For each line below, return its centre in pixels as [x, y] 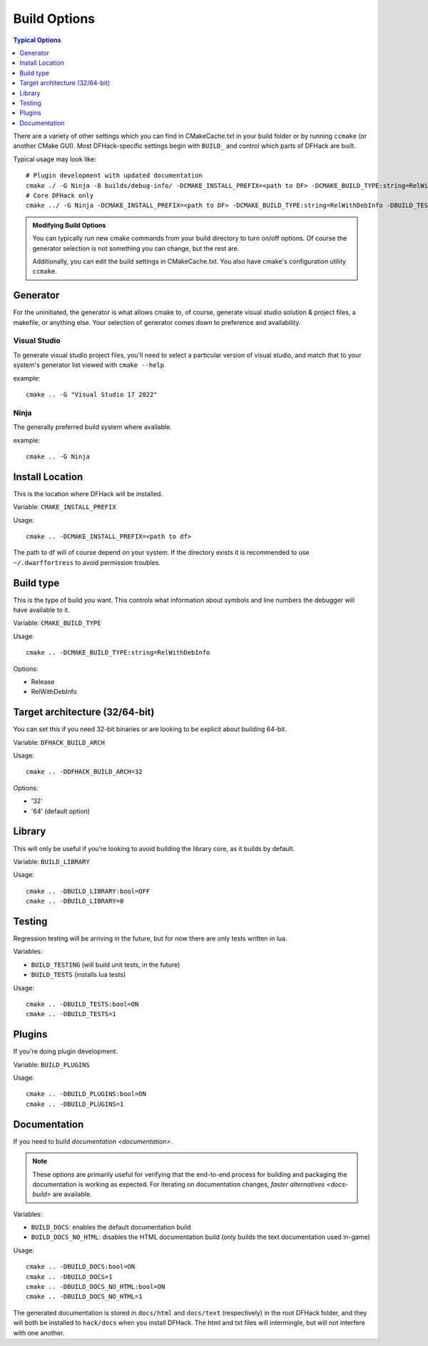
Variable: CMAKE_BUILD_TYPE [57, 623]
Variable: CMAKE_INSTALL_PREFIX [65, 507]
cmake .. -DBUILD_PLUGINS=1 [75, 1104]
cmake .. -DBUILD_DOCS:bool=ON [81, 1267]
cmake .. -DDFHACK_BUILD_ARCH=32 [84, 772]
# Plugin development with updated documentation [114, 176]
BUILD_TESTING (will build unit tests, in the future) [106, 965]
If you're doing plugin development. [65, 1051]
